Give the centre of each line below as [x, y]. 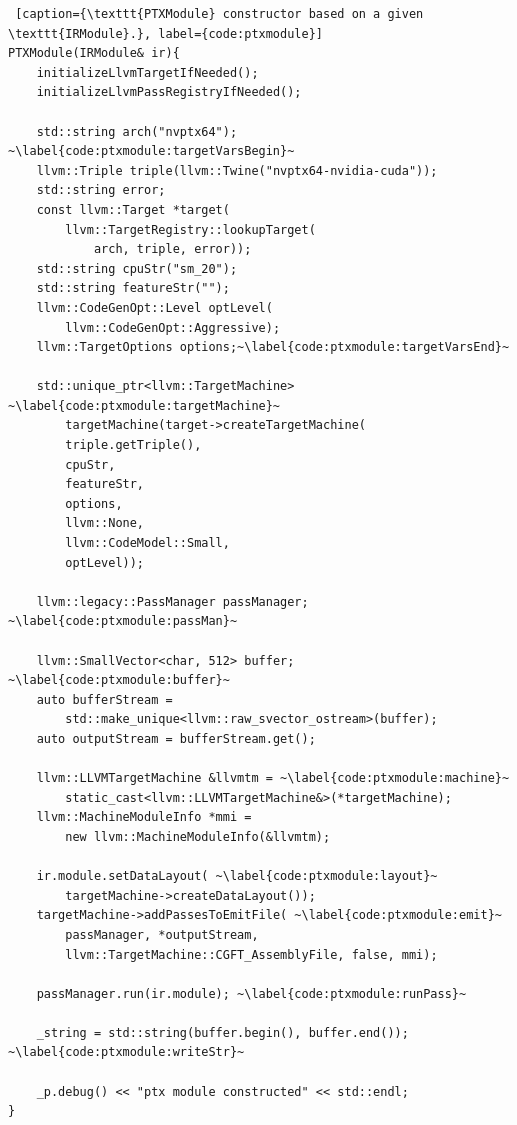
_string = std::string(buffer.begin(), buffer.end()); [222, 1032]
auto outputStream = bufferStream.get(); [176, 738]
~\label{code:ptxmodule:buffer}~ [119, 680]
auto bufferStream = [104, 699]
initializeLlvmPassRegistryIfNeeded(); [169, 92]
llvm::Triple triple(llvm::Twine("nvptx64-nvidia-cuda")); [237, 170]
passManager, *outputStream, [162, 934]
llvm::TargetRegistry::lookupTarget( [190, 229]
